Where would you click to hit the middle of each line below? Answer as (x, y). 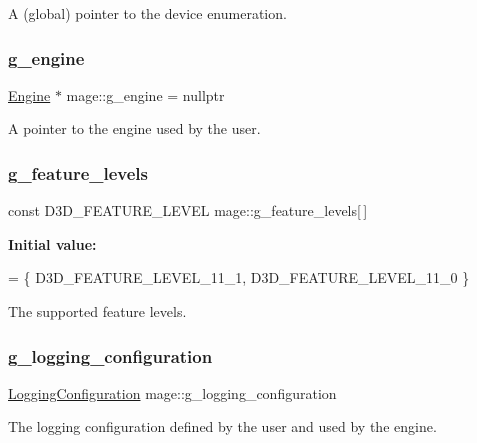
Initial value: (52, 243)
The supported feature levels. (97, 311)
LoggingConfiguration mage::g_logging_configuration (172, 392)
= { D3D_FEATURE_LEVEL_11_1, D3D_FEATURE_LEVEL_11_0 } (239, 277)
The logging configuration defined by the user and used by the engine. (222, 426)
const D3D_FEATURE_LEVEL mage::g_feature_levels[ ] (188, 210)
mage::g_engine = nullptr (145, 94)
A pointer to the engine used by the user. (134, 128)
